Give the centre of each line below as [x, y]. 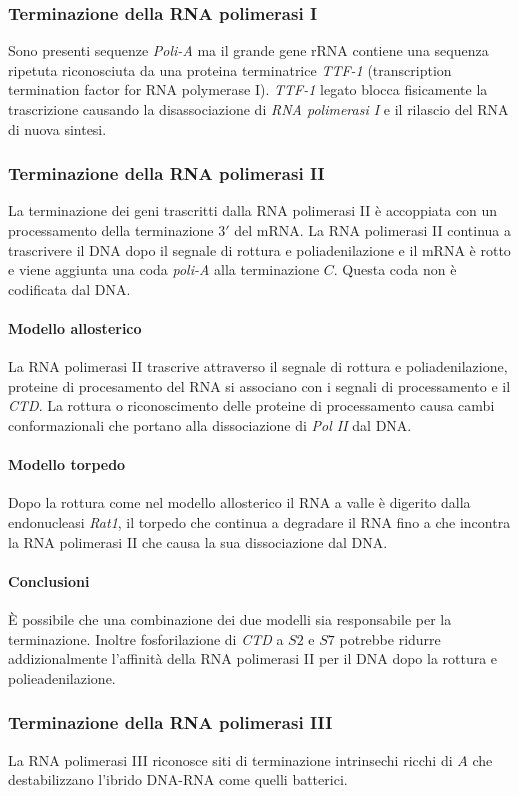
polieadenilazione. [62, 677]
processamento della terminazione [111, 230]
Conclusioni [49, 580]
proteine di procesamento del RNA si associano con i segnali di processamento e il [259, 385]
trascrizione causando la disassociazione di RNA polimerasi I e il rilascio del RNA [258, 109]
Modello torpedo [67, 464]
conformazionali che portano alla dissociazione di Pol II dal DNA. [210, 424]
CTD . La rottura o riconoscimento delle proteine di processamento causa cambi [251, 405]
